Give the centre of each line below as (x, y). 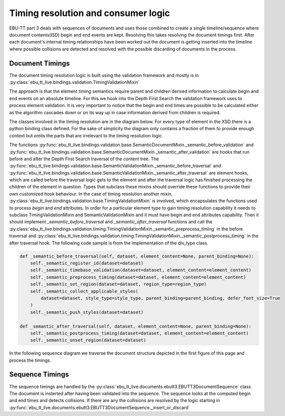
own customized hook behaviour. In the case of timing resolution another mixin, (91, 194)
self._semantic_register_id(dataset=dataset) (87, 263)
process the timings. (30, 360)
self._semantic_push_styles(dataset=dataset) (87, 312)
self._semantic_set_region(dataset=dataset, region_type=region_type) (119, 284)
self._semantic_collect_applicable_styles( (84, 291)
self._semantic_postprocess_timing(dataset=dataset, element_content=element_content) (140, 333)
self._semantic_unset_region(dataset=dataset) (88, 340)
